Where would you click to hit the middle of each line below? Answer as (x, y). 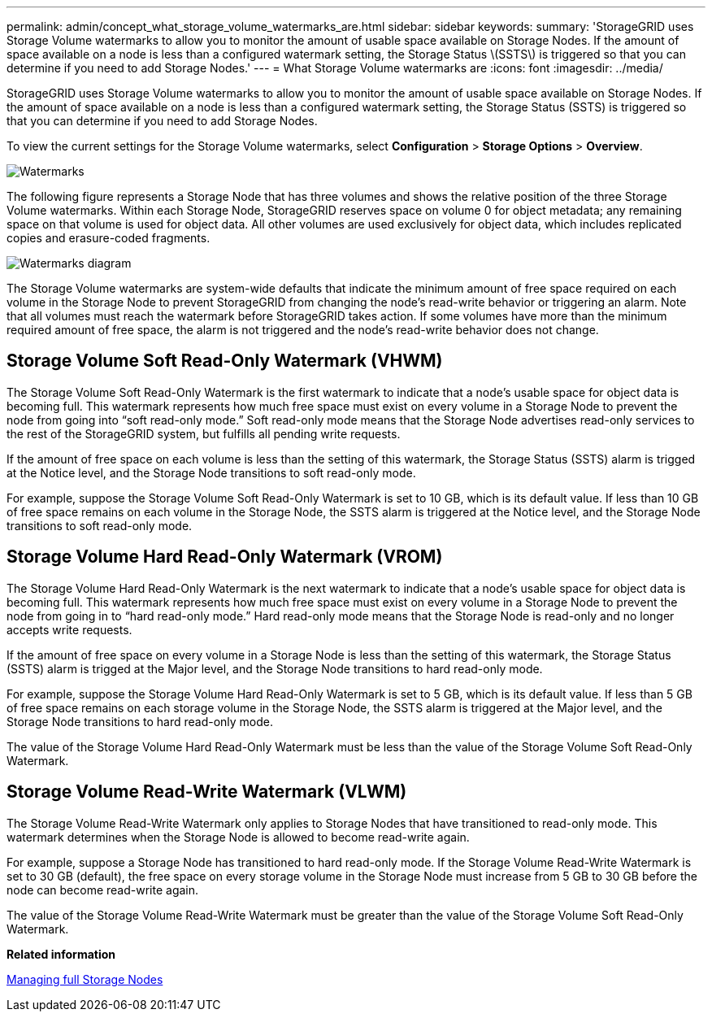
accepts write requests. (69, 629)
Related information (61, 954)
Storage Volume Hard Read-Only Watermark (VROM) (225, 557)
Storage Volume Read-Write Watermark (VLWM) (207, 792)
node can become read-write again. (103, 890)
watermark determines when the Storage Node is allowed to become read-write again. (238, 837)
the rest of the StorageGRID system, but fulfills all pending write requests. (204, 433)
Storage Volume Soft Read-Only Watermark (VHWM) (225, 361)
